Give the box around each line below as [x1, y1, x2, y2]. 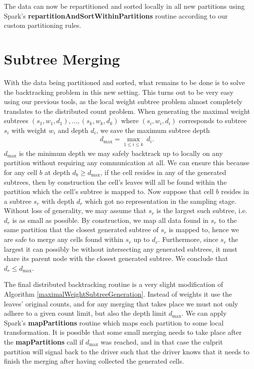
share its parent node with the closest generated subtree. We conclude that [4, 253, 228, 263]
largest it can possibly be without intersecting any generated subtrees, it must [4, 243, 237, 254]
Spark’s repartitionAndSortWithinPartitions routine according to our [4, 10, 228, 21]
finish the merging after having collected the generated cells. [4, 356, 184, 366]
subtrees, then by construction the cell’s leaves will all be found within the [4, 176, 227, 187]
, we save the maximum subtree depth [96, 125, 210, 135]
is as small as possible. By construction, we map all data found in [12, 215, 209, 225]
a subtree [4, 195, 32, 206]
